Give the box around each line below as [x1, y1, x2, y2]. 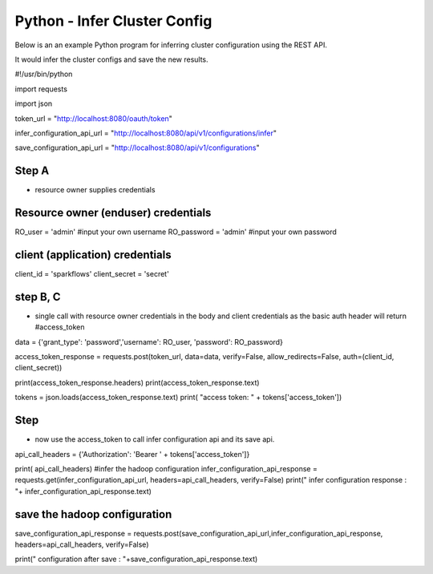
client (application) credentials [14, 248, 172, 261]
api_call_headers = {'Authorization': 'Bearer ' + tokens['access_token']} [14, 449, 250, 459]
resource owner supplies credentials [34, 185, 156, 195]
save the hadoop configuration [14, 507, 172, 521]
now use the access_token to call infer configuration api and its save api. [34, 435, 275, 444]
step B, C [14, 289, 61, 304]
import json [14, 99, 53, 108]
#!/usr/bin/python [14, 69, 73, 79]
